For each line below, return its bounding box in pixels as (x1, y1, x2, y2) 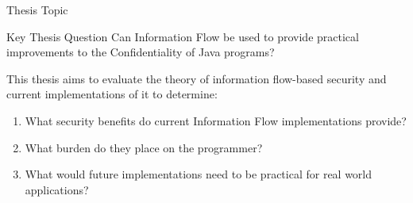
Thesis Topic (6, 2, 68, 17)
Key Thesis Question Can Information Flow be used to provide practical (6, 28, 359, 44)
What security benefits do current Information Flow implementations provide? (25, 112, 407, 128)
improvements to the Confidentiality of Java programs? (6, 44, 275, 60)
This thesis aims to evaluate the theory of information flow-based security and (6, 70, 387, 86)
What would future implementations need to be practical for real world (25, 166, 372, 182)
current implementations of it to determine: (6, 86, 218, 102)
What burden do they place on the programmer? (25, 139, 263, 155)
